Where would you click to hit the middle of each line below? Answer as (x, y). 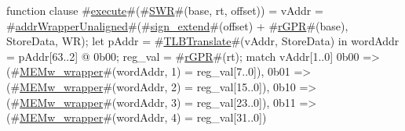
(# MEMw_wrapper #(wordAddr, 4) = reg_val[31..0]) (137, 117)
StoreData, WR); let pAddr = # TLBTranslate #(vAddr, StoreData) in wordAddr (203, 41)
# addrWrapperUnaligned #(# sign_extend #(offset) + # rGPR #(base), (177, 25)
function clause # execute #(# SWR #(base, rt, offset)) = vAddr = (165, 10)
